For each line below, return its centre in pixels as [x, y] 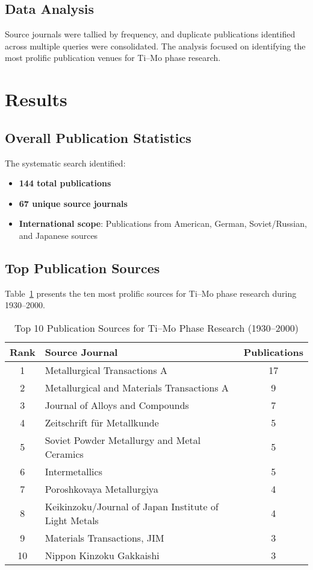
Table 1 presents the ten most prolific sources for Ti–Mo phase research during [151, 293]
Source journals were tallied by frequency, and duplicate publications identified [150, 34]
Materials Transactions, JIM [104, 537]
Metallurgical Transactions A [106, 370]
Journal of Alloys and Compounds [117, 405]
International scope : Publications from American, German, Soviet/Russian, [163, 223]
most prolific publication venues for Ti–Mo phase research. [113, 58]
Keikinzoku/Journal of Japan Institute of [132, 506]
